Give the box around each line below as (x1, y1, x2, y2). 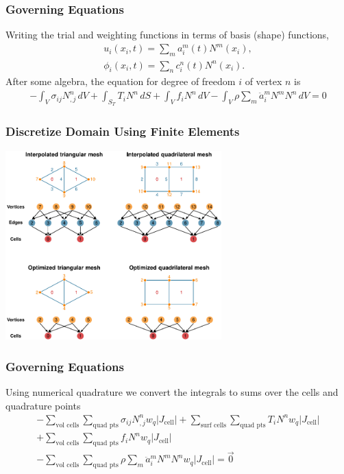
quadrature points (5, 398, 81, 412)
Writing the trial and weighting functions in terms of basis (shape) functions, (5, 27, 329, 42)
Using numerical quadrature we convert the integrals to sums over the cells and (5, 385, 339, 399)
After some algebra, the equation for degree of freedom (5, 74, 236, 88)
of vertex (245, 74, 282, 88)
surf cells (200, 421, 227, 429)
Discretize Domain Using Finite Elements (5, 123, 240, 140)
